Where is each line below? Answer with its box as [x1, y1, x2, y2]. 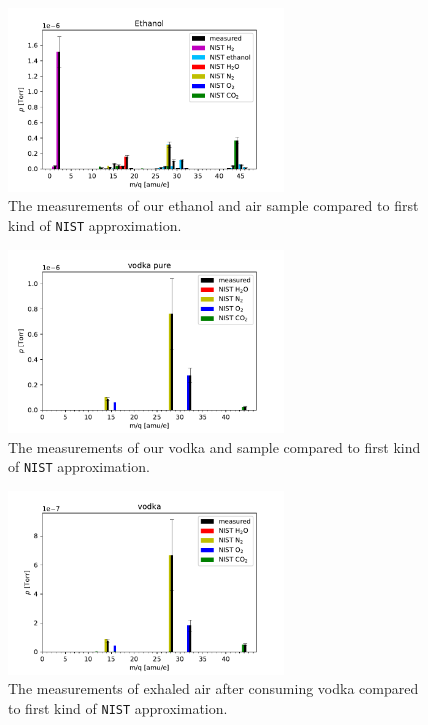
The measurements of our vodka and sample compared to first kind [8, 436, 421, 457]
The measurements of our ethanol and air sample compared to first [8, 195, 419, 216]
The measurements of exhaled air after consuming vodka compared [8, 678, 419, 699]
